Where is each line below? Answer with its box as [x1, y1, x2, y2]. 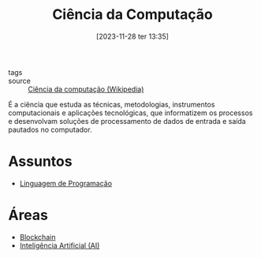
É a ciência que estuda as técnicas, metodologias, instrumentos [8, 99, 215, 109]
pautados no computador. [8, 125, 92, 134]
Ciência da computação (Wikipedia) [28, 84, 144, 94]
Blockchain [19, 232, 56, 241]
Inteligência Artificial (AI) [19, 241, 100, 250]
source [8, 76, 32, 85]
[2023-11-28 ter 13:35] [95, 32, 170, 41]
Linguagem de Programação [19, 178, 113, 188]
